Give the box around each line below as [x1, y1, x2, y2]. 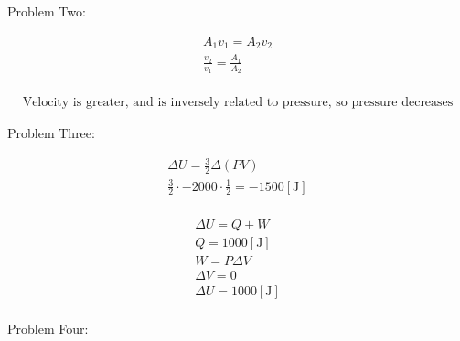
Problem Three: [7, 123, 95, 143]
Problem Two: [7, 2, 86, 20]
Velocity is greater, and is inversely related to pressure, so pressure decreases [22, 96, 454, 110]
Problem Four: [7, 318, 89, 337]
